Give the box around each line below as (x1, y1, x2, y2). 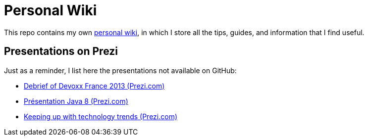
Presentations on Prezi (4, 45, 118, 58)
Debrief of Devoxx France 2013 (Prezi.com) (24, 81, 165, 90)
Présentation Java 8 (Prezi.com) (24, 96, 128, 105)
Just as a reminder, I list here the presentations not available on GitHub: (4, 66, 237, 75)
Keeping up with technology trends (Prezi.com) (24, 112, 178, 121)
